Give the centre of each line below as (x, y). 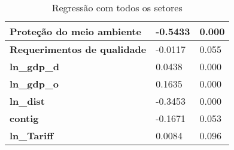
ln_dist (27, 101)
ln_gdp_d (35, 66)
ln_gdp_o (34, 84)
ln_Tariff (31, 135)
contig (24, 118)
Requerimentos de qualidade (78, 49)
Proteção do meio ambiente (75, 31)
